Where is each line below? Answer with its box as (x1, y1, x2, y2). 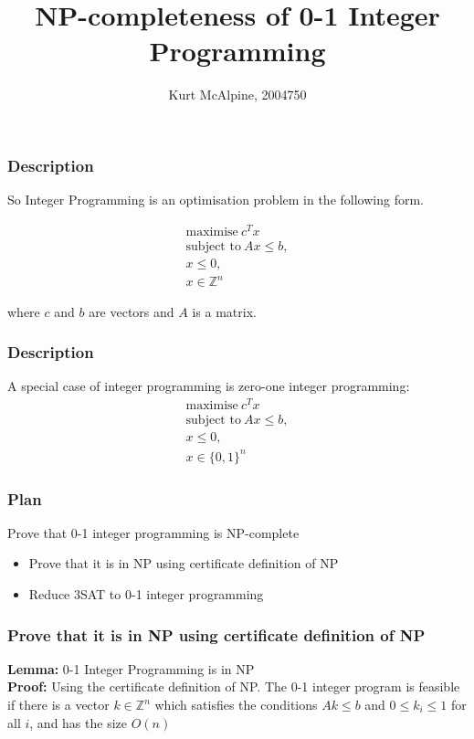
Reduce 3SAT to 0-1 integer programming (28, 585, 264, 604)
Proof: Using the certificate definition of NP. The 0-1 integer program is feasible (7, 677, 460, 696)
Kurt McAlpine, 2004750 (168, 85, 307, 104)
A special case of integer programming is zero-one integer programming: (7, 376, 410, 396)
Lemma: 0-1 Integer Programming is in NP (7, 659, 255, 678)
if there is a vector (7, 695, 110, 714)
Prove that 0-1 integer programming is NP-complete (7, 523, 300, 542)
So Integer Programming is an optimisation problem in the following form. (7, 190, 424, 209)
